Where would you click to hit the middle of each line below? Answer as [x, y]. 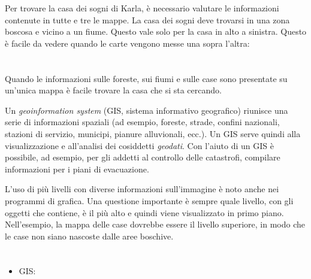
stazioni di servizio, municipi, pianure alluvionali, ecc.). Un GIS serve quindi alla [153, 133]
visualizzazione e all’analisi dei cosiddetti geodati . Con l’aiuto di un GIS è [139, 145]
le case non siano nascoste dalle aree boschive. [89, 236]
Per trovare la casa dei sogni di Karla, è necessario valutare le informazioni [142, 8]
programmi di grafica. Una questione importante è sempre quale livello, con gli [149, 200]
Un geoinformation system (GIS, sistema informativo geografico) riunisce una [147, 110]
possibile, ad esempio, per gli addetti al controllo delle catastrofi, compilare [143, 157]
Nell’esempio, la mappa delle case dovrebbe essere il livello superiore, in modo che [155, 224]
